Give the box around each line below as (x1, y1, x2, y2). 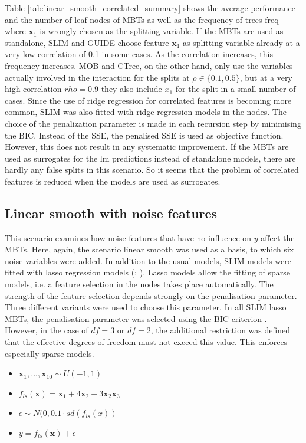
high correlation (5, 83, 62, 95)
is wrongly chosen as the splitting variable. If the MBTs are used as (40, 25, 284, 37)
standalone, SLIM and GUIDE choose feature (5, 36, 169, 48)
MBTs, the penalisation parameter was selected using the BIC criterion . (5, 312, 267, 324)
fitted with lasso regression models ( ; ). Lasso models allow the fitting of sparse (5, 266, 291, 278)
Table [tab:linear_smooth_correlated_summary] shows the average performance (5, 2, 295, 14)
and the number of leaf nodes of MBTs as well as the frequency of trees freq (5, 13, 279, 25)
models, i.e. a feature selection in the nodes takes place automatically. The (5, 278, 274, 290)
